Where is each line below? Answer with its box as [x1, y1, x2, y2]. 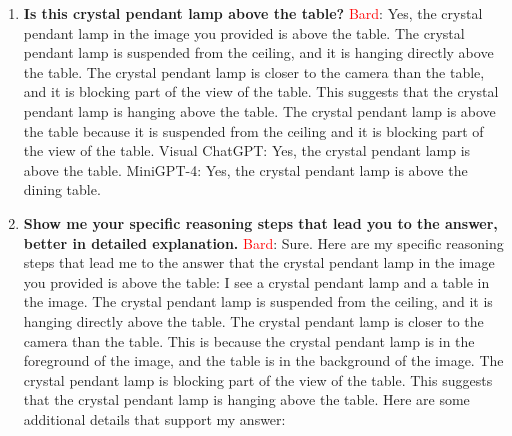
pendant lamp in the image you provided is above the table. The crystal [23, 22, 465, 43]
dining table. [23, 179, 101, 200]
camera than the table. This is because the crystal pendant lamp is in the [23, 330, 475, 351]
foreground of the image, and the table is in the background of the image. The [23, 350, 504, 371]
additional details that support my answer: [23, 408, 286, 429]
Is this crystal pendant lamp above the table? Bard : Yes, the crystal [23, 3, 483, 23]
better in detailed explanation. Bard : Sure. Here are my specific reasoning [23, 232, 504, 253]
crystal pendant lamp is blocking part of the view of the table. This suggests [23, 369, 493, 390]
